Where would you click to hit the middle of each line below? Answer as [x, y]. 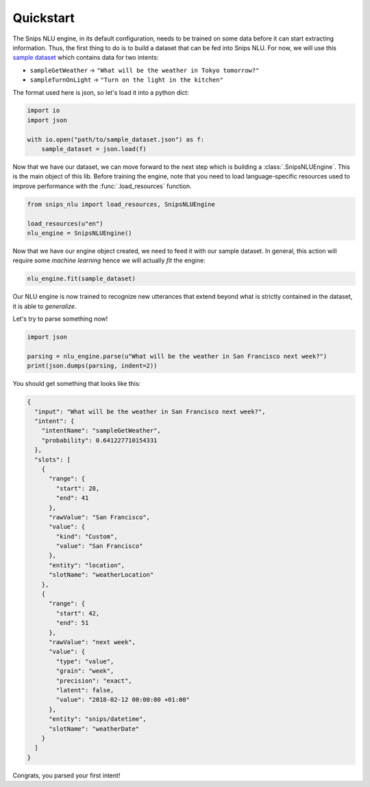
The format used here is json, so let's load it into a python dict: [101, 92]
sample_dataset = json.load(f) [94, 149]
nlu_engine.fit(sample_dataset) [82, 279]
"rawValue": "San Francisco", [100, 517]
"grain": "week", [85, 671]
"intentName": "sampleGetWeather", [101, 431]
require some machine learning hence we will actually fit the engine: [109, 260]
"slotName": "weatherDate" [94, 729]
